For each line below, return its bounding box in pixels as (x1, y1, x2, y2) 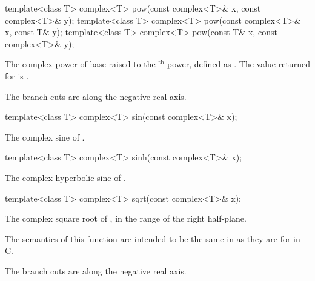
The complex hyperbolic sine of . (5, 171, 127, 183)
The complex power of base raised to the (5, 58, 156, 70)
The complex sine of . (5, 130, 85, 143)
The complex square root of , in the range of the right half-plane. (5, 212, 247, 225)
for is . (5, 69, 29, 82)
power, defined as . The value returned (167, 58, 310, 70)
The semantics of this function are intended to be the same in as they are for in (5, 232, 300, 245)
